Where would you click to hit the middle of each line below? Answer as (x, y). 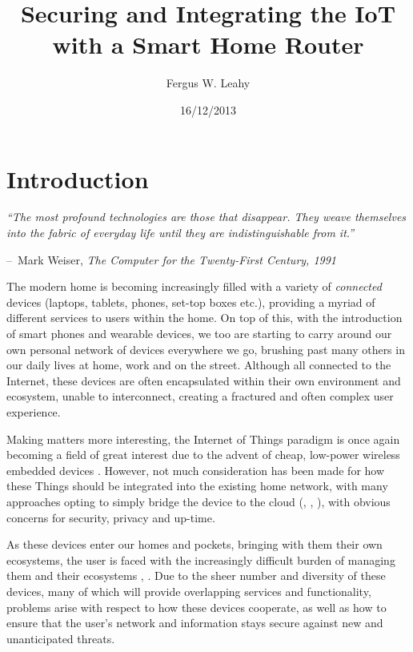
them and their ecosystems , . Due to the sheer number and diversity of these (196, 576)
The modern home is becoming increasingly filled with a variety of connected (194, 286)
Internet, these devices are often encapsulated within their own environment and (204, 380)
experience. (34, 411)
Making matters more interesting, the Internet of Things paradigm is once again (203, 439)
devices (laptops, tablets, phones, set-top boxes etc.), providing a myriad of (191, 302)
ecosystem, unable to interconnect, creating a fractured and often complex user (200, 396)
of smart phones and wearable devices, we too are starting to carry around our (199, 333)
